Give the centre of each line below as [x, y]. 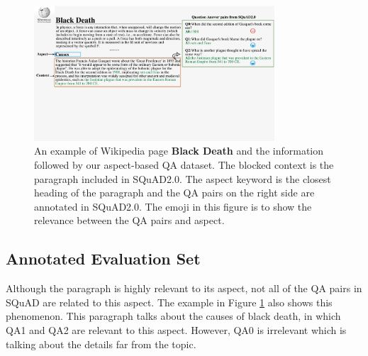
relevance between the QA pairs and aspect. [129, 220]
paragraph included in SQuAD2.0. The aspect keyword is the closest [183, 178]
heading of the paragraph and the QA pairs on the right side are [174, 193]
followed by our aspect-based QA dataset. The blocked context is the [184, 164]
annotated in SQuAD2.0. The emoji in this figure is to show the [173, 206]
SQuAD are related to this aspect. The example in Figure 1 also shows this [169, 302]
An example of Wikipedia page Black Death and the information [179, 151]
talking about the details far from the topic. [101, 344]
